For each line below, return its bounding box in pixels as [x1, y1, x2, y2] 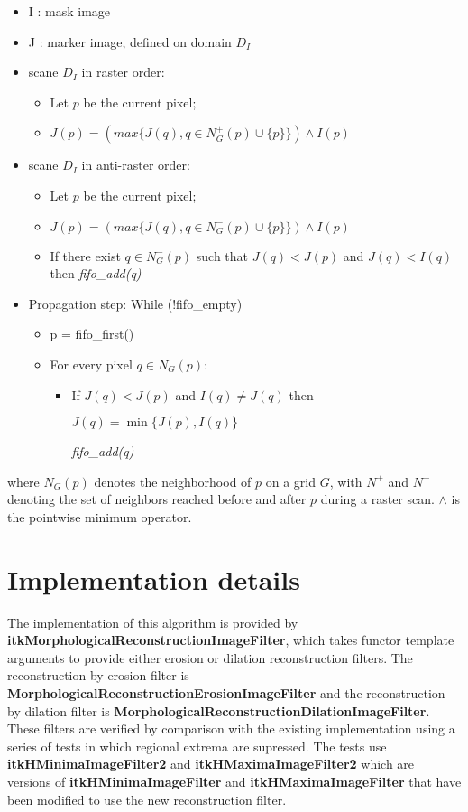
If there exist [50, 246, 121, 265]
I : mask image [28, 2, 111, 20]
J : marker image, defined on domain [28, 32, 232, 51]
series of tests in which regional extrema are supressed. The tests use [7, 736, 387, 755]
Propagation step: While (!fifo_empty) [28, 294, 243, 313]
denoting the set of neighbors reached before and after [7, 490, 307, 509]
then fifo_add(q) [50, 264, 142, 283]
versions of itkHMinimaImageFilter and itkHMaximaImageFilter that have [7, 771, 462, 790]
